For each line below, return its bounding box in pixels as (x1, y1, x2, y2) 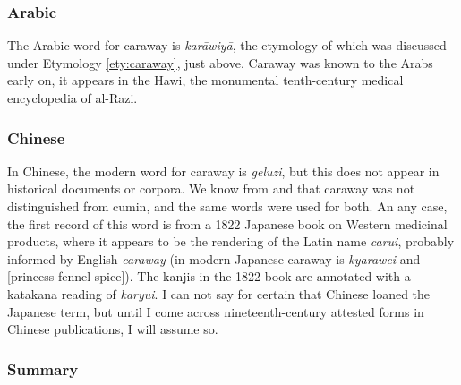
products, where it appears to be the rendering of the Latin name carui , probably (7, 232, 455, 251)
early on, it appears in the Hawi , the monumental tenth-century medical (7, 71, 404, 90)
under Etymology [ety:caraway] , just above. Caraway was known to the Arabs (7, 53, 433, 72)
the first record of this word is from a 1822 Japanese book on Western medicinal (7, 214, 448, 233)
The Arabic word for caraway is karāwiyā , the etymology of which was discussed (7, 36, 447, 55)
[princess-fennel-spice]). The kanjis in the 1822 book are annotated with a (7, 267, 411, 286)
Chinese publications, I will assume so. (7, 320, 218, 338)
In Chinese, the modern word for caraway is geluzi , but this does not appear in (7, 161, 440, 180)
